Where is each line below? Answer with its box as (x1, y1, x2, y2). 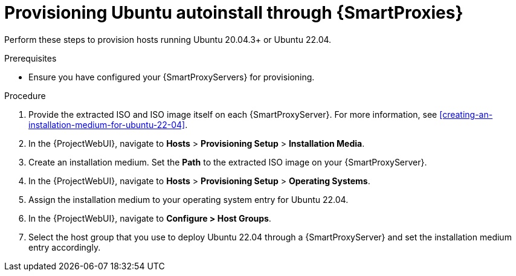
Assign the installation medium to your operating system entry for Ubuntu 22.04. (28, 194, 349, 205)
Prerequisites (4, 53, 57, 63)
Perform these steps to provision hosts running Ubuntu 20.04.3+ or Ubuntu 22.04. (4, 34, 332, 45)
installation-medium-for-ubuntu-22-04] (28, 119, 185, 130)
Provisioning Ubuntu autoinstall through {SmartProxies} (4, 2, 463, 23)
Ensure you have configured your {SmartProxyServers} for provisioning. (28, 71, 315, 82)
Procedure (4, 90, 46, 101)
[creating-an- (439, 109, 493, 120)
